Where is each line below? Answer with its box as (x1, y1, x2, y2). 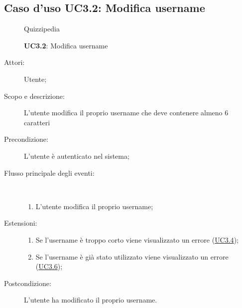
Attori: (4, 57, 25, 67)
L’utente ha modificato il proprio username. (24, 295, 157, 305)
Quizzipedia (24, 23, 60, 34)
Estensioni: (4, 218, 37, 228)
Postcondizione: (4, 278, 51, 288)
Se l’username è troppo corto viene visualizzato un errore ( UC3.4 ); (35, 234, 239, 245)
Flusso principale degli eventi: (4, 167, 95, 178)
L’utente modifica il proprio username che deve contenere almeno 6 (24, 107, 229, 118)
